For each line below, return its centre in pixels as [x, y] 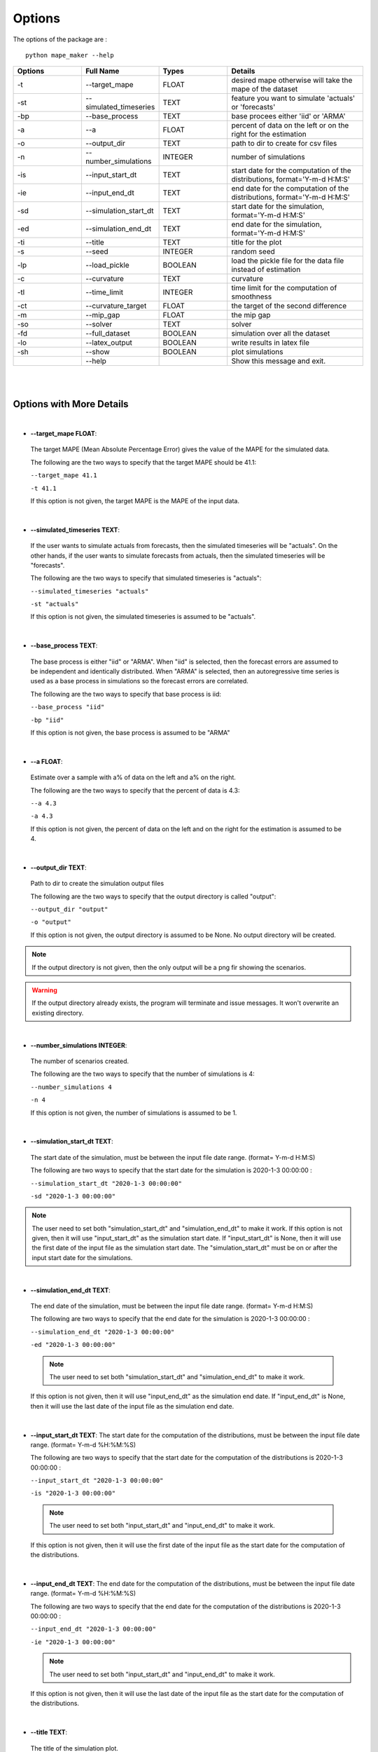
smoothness [252, 296]
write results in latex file [271, 343]
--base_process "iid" [68, 707]
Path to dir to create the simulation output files [97, 884]
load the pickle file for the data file [288, 261]
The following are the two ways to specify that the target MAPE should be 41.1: [143, 462]
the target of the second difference [289, 306]
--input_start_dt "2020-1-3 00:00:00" [97, 1481]
